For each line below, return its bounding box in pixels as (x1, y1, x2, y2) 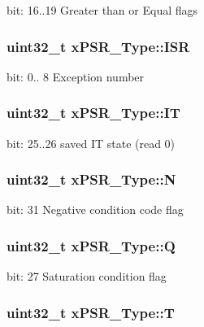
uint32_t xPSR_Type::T (7, 302, 175, 322)
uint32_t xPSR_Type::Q (7, 235, 176, 255)
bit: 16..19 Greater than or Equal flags (7, 2, 198, 18)
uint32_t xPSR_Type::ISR (7, 36, 190, 56)
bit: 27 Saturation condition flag (7, 268, 167, 285)
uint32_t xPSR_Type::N (7, 169, 176, 190)
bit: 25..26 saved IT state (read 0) (7, 134, 176, 151)
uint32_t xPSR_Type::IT (7, 102, 180, 123)
